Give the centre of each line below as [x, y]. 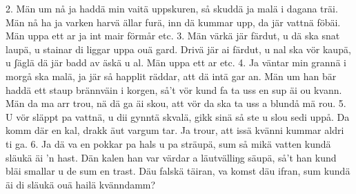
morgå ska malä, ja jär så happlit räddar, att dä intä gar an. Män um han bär [171, 76]
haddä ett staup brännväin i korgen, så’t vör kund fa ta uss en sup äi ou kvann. [174, 89]
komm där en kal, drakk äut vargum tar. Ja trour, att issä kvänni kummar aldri [175, 130]
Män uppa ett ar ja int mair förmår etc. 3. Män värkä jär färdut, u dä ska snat [173, 36]
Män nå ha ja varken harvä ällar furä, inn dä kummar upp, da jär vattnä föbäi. [173, 22]
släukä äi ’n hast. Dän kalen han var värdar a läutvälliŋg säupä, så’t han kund [171, 157]
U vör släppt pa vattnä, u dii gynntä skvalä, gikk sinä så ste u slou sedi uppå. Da [178, 116]
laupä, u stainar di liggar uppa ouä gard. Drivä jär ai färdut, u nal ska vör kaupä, [178, 49]
